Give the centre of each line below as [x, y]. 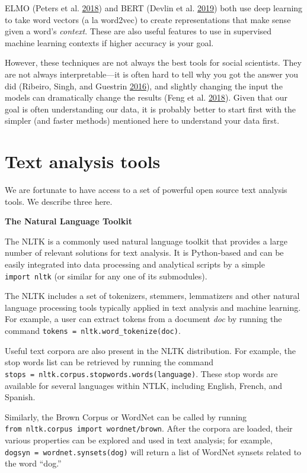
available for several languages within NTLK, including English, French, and [144, 385]
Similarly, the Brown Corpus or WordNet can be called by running [126, 416]
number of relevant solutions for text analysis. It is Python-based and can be [144, 252]
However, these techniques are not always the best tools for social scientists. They [153, 62]
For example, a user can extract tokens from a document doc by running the [143, 319]
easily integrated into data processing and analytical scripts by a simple [135, 264]
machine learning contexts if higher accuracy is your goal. [109, 42]
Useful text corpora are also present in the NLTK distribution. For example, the [150, 350]
